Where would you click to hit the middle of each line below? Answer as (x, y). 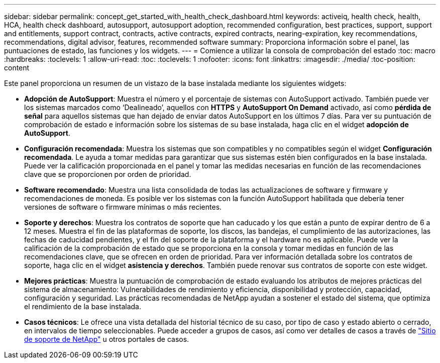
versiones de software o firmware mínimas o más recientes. (123, 207)
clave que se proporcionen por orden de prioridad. (108, 174)
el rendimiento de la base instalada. (83, 306)
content (17, 68)
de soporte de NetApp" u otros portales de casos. (107, 339)
